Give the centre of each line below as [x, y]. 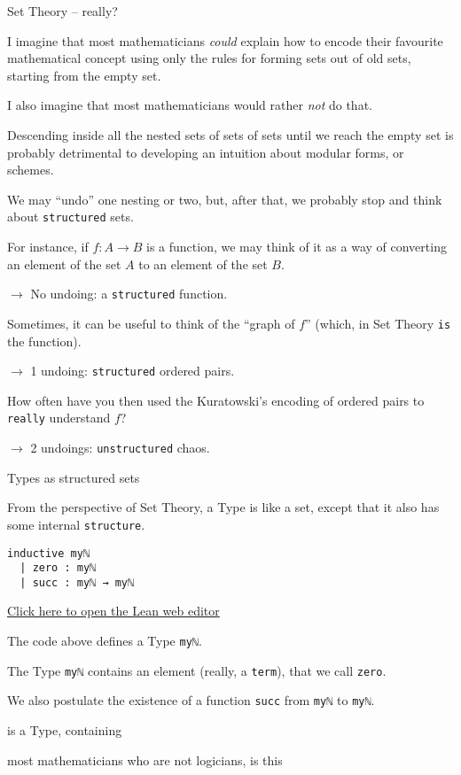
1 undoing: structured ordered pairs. [133, 371]
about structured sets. [70, 217]
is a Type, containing [65, 730]
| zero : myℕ [58, 568]
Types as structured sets [74, 477]
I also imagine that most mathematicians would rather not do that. [190, 105]
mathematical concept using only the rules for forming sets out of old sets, [209, 58]
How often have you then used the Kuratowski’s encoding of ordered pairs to [216, 400]
